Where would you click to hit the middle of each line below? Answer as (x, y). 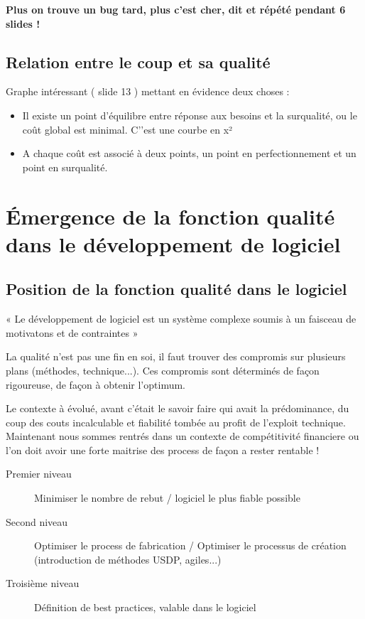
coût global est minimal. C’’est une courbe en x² (127, 129)
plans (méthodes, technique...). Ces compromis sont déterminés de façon (163, 370)
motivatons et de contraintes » (72, 332)
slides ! (23, 23)
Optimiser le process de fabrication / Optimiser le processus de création (190, 545)
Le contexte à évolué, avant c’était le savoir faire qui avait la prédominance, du (178, 408)
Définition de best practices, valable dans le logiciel (145, 607)
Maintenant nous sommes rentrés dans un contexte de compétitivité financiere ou (182, 436)
